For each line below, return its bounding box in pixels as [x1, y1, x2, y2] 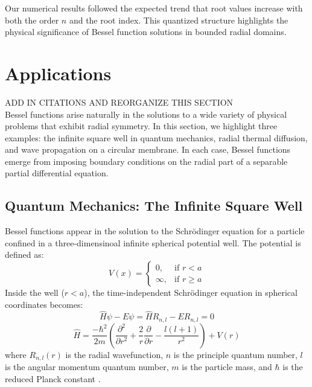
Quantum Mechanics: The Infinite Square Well [5, 196, 303, 215]
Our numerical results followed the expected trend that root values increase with [5, 2, 303, 14]
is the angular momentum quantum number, [5, 360, 169, 373]
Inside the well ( [5, 286, 65, 299]
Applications [5, 60, 112, 85]
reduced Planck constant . [5, 372, 101, 385]
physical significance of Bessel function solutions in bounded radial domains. [5, 25, 287, 38]
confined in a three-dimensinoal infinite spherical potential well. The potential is [5, 236, 301, 249]
